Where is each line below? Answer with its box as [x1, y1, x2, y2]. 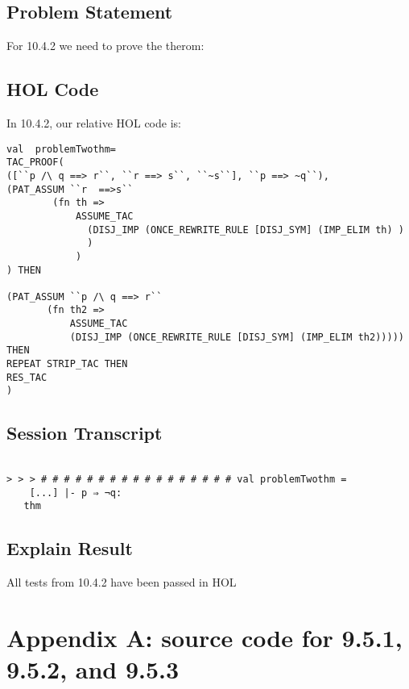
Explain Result [6, 536, 133, 561]
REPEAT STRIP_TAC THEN [6, 358, 128, 370]
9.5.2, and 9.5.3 [6, 653, 180, 686]
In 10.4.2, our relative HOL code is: [6, 115, 181, 131]
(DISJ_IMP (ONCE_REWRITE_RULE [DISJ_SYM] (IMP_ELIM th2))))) [69, 331, 404, 343]
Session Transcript [6, 420, 163, 445]
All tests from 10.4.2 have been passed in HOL [6, 574, 237, 591]
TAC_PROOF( [6, 157, 64, 169]
